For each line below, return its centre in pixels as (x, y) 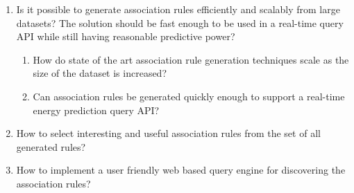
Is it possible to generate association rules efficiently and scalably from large (178, 9)
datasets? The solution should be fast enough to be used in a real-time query (180, 22)
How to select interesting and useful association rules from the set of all (168, 133)
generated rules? (51, 146)
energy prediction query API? (96, 110)
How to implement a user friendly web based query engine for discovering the (181, 170)
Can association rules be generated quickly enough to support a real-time (189, 96)
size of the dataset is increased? (100, 73)
